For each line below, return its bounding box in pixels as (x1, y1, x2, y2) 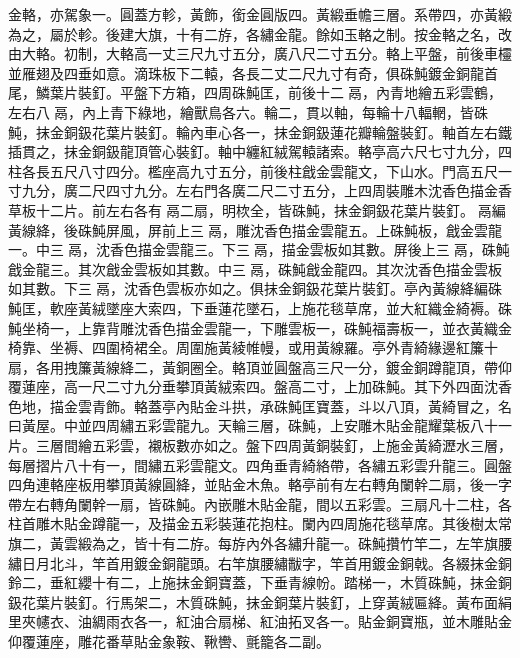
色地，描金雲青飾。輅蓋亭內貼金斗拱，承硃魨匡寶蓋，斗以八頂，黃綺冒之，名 (8, 395, 512, 416)
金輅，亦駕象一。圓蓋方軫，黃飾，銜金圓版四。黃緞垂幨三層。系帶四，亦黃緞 (8, 4, 512, 24)
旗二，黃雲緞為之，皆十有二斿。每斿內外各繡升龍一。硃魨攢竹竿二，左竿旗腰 (8, 533, 512, 554)
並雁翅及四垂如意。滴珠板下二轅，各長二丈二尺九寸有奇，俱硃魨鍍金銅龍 (8, 62, 484, 83)
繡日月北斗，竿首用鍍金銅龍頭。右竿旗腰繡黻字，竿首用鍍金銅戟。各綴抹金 (8, 552, 498, 573)
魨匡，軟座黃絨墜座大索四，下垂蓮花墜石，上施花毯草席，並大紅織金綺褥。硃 (8, 297, 512, 318)
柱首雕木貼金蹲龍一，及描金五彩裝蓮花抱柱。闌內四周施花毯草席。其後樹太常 (8, 513, 512, 534)
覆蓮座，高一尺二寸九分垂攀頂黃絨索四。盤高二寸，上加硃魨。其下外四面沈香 (8, 376, 512, 397)
